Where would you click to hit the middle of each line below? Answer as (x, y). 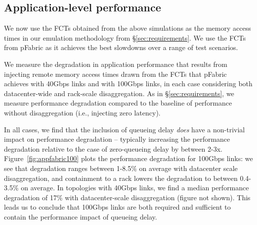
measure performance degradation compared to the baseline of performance (118, 103)
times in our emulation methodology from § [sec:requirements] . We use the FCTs (125, 37)
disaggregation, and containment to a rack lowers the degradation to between (121, 178)
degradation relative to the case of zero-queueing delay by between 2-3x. (113, 148)
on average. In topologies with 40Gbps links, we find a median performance (135, 188)
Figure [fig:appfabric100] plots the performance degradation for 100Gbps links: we (128, 158)
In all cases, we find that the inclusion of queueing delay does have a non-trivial (125, 129)
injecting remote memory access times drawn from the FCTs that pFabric (115, 74)
